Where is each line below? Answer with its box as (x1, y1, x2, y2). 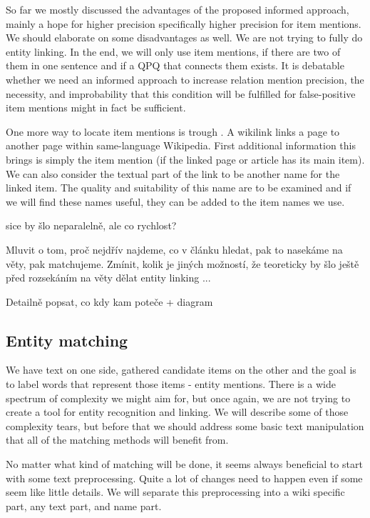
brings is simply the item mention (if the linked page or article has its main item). (6, 151, 365, 166)
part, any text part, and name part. (6, 498, 162, 513)
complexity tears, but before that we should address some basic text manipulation (6, 418, 364, 433)
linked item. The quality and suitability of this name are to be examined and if (6, 180, 351, 195)
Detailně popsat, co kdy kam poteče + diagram (6, 294, 213, 309)
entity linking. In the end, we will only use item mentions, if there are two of (6, 44, 341, 59)
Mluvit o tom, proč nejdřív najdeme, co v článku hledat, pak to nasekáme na (6, 241, 343, 256)
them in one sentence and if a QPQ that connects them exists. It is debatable (6, 58, 344, 73)
